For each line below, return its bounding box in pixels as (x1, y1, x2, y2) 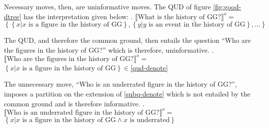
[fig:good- (213, 1, 241, 11)
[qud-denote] (130, 62, 168, 72)
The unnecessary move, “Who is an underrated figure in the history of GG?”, (4, 79, 237, 89)
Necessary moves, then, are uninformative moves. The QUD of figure (4, 1, 211, 11)
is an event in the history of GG (149, 21, 245, 29)
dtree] (4, 11, 22, 21)
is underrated (129, 116, 170, 124)
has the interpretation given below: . (23, 11, 133, 21)
